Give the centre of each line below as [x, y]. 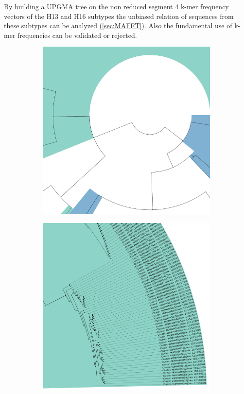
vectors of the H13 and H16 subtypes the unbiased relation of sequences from [119, 16]
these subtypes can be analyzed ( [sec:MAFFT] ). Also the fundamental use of [118, 26]
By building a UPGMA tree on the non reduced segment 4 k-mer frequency [116, 6]
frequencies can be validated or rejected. [77, 35]
